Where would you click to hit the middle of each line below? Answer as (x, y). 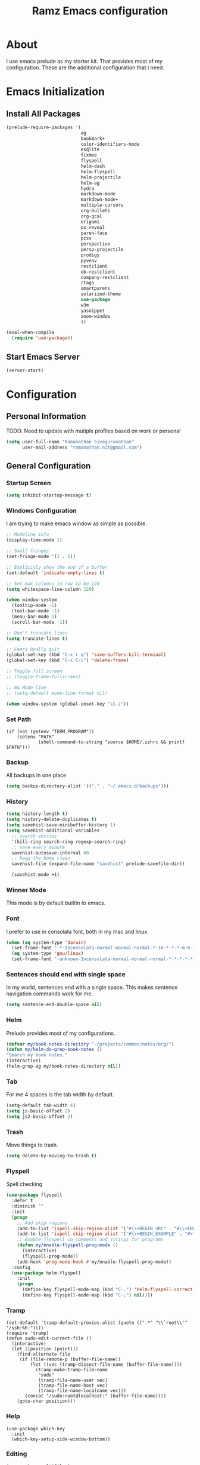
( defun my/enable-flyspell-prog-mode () (68, 1245)
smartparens (96, 289)
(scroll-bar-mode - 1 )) (40, 622)
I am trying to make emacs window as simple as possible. (76, 523)
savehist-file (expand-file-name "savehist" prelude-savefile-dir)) (98, 864)
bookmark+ (93, 139)
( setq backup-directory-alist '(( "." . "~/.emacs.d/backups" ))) (87, 786)
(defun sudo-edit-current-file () (49, 1339)
